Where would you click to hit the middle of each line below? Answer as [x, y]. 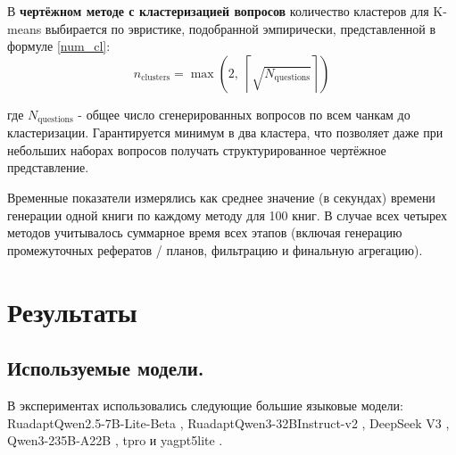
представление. [48, 167]
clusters [156, 78]
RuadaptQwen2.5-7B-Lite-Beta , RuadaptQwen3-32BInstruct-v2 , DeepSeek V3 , [228, 422]
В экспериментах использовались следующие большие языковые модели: [205, 405]
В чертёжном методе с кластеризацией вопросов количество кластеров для [218, 11]
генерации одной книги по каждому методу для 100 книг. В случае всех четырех [227, 215]
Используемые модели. [106, 368]
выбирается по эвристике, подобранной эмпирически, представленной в [240, 28]
